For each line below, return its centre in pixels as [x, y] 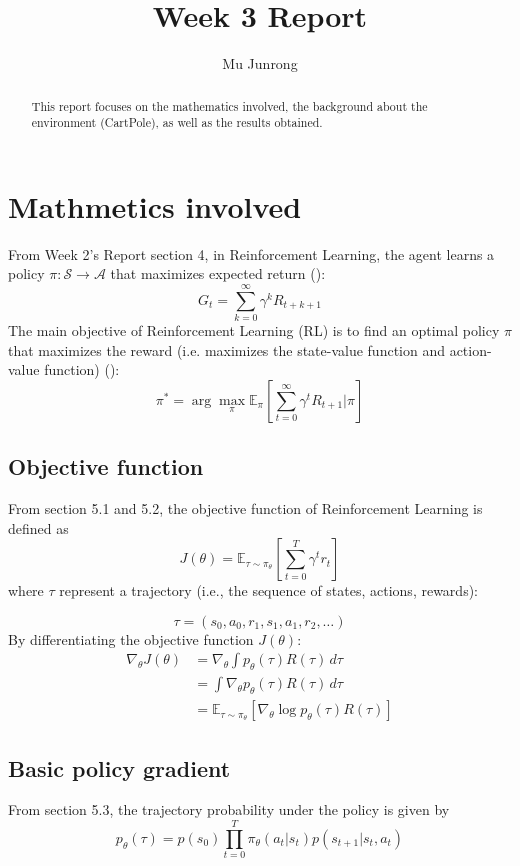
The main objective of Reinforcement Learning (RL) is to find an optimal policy [254, 330]
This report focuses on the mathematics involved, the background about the [229, 105]
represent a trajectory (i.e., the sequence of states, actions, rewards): [268, 590]
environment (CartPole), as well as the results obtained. [177, 122]
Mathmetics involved [155, 205]
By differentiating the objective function [131, 638]
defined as [38, 527]
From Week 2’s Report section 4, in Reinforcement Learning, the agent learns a [251, 253]
